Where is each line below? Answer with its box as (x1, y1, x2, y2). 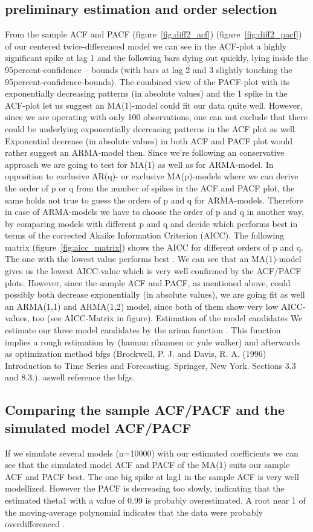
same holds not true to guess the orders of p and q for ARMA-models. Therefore (5, 193, 303, 206)
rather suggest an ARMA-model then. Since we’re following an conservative (5, 146, 285, 159)
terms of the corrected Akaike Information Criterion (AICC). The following (5, 229, 284, 242)
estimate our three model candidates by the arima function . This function (5, 324, 281, 336)
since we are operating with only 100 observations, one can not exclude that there (5, 111, 308, 123)
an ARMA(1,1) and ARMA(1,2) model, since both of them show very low (5, 300, 279, 312)
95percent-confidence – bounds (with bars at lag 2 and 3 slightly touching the (5, 63, 292, 75)
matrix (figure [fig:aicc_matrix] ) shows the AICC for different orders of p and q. (5, 240, 304, 253)
